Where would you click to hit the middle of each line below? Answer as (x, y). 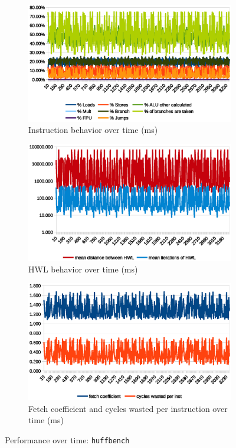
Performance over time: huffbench (67, 439)
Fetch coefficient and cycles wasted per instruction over (128, 408)
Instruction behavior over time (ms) (93, 130)
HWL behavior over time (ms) (83, 269)
